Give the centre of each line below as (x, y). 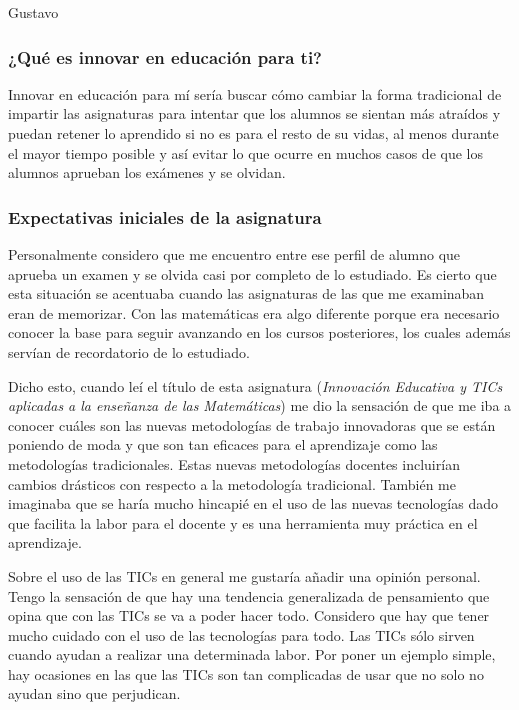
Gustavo (33, 12)
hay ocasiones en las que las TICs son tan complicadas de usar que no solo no (246, 673)
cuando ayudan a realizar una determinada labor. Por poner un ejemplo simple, (252, 654)
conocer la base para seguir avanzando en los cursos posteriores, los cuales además (259, 332)
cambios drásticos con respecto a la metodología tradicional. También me (232, 483)
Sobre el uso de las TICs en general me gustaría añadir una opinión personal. (244, 575)
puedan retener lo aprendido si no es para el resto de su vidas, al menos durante (253, 133)
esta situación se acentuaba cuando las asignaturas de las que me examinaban (246, 293)
